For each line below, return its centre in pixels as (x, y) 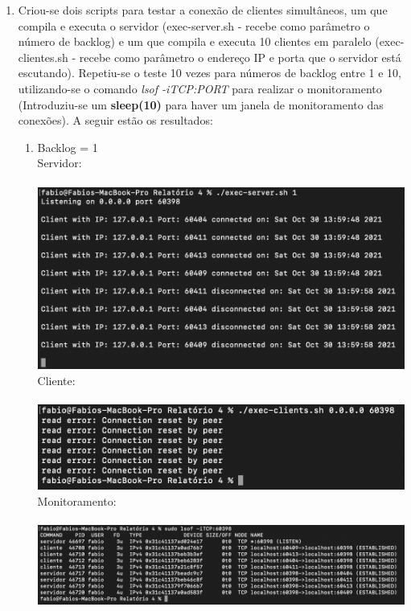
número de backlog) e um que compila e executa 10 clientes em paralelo (195, 41)
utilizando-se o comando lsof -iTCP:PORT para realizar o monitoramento (200, 88)
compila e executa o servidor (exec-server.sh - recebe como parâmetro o (194, 25)
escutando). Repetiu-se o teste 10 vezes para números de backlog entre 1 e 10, (210, 73)
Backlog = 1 (68, 147)
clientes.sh (43, 57)
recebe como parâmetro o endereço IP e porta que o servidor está (240, 57)
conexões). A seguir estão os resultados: (115, 120)
